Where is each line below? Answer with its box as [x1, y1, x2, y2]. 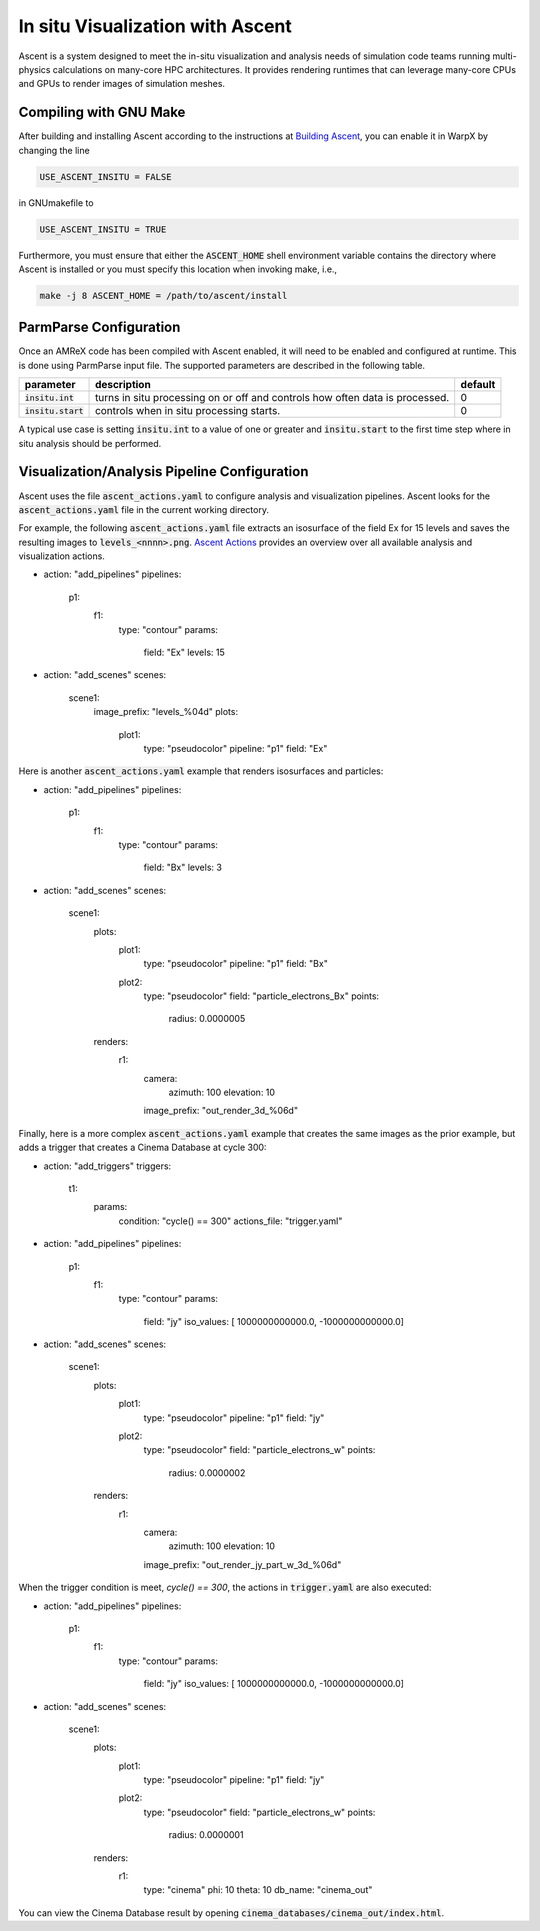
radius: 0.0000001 [168, 1829, 244, 1841]
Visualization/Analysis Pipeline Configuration [18, 463, 309, 480]
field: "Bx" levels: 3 [143, 861, 222, 874]
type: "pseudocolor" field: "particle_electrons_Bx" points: [143, 990, 380, 1002]
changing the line [18, 144, 90, 156]
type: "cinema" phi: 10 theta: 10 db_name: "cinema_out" [143, 1884, 373, 1896]
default [460, 378, 496, 392]
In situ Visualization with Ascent [18, 15, 292, 37]
